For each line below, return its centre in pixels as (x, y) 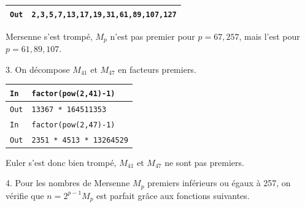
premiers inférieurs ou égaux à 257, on (219, 183)
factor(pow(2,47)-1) (73, 125)
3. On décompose (38, 69)
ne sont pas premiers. (204, 162)
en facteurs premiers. (157, 69)
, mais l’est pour (269, 36)
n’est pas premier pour (152, 36)
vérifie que (25, 195)
